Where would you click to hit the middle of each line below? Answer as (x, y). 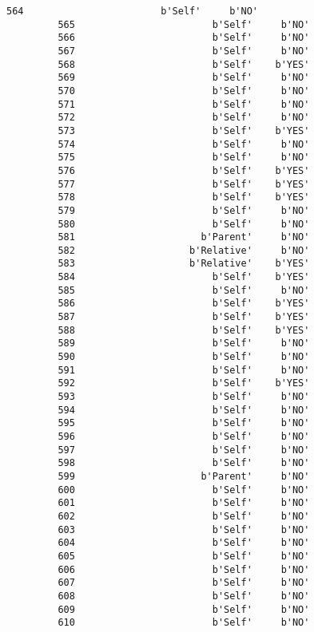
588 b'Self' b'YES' (184, 330)
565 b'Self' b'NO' (184, 24)
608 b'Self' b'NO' (184, 596)
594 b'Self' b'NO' (184, 410)
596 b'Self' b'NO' (184, 436)
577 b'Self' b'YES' (184, 184)
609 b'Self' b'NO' (184, 609)
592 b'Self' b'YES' (184, 383)
